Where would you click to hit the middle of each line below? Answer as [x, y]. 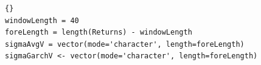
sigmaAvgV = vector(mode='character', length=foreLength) [125, 44]
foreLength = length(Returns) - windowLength [99, 32]
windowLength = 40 [42, 20]
